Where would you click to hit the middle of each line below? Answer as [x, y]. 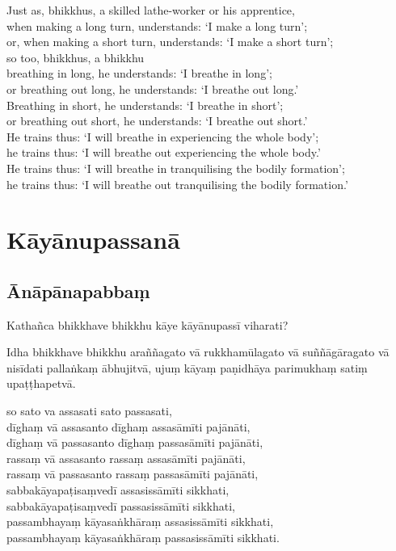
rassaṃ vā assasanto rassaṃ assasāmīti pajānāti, [126, 458]
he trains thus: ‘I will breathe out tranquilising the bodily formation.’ [177, 184]
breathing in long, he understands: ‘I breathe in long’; [139, 73]
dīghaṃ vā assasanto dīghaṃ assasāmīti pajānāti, [128, 426]
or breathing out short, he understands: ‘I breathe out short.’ [157, 121]
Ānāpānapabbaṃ [78, 290]
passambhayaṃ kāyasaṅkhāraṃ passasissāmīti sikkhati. [143, 537]
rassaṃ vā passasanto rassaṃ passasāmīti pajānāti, [133, 474]
